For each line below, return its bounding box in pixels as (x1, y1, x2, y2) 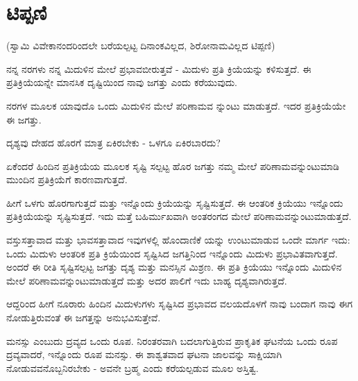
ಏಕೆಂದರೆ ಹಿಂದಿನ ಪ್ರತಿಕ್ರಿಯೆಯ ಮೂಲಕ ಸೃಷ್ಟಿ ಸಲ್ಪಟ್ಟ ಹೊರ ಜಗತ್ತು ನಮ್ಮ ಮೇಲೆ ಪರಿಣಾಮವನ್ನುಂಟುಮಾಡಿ (6, 158, 339, 173)
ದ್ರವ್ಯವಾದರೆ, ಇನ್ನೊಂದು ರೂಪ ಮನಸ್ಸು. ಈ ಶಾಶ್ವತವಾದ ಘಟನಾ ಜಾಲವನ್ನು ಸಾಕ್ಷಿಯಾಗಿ (6, 347, 282, 362)
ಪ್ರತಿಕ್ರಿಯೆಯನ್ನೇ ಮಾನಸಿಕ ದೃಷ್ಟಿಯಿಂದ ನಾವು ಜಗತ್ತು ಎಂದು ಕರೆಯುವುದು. (6, 75, 238, 90)
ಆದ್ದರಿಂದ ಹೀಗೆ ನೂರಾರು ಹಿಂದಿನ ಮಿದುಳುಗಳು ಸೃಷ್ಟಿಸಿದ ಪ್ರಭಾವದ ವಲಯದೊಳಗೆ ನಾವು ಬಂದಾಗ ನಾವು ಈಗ (6, 296, 353, 311)
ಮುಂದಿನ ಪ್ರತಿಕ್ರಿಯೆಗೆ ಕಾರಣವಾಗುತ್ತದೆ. (6, 172, 128, 187)
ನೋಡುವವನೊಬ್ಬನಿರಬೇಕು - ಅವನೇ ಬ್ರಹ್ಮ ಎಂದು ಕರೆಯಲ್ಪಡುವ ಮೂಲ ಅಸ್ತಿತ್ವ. (6, 360, 259, 375)
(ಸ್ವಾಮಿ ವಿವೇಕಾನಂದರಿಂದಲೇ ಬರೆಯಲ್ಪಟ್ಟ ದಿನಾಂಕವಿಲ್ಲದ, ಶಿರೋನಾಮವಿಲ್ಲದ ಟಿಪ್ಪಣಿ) (6, 38, 275, 53)
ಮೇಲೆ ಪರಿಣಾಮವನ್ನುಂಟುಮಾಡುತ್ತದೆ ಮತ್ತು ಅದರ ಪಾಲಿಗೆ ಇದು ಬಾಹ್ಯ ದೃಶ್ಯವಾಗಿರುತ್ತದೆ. (6, 273, 287, 287)
